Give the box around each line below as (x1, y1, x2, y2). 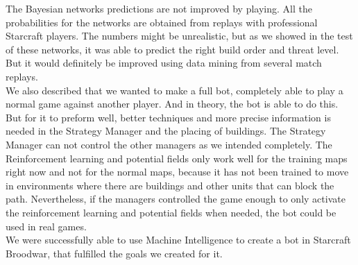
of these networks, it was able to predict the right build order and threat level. (6, 42, 339, 56)
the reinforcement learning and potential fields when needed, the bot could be (6, 205, 336, 219)
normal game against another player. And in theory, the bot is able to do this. (6, 96, 339, 111)
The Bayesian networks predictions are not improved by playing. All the (6, 1, 312, 15)
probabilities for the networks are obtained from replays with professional (6, 15, 318, 29)
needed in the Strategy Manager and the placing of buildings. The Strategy (6, 123, 326, 138)
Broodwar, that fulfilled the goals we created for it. (6, 246, 223, 260)
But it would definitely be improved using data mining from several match (6, 55, 322, 70)
